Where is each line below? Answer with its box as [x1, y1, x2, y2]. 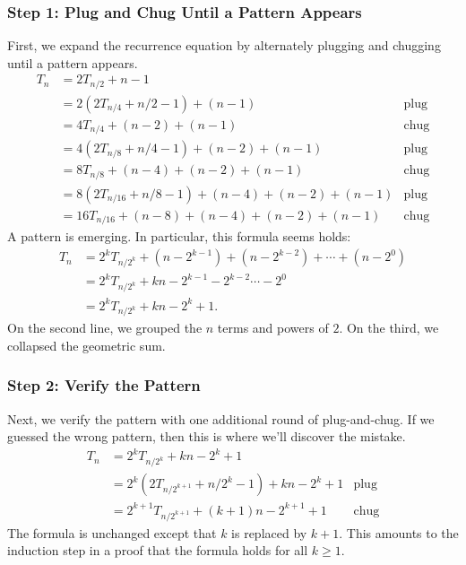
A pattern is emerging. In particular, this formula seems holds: [7, 227, 351, 246]
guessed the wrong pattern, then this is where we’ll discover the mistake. [7, 427, 406, 446]
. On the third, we [339, 318, 439, 337]
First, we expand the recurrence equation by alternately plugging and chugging [7, 36, 441, 55]
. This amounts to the [339, 523, 459, 542]
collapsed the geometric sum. [7, 335, 166, 354]
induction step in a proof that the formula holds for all [7, 541, 308, 560]
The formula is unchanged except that [7, 523, 217, 542]
